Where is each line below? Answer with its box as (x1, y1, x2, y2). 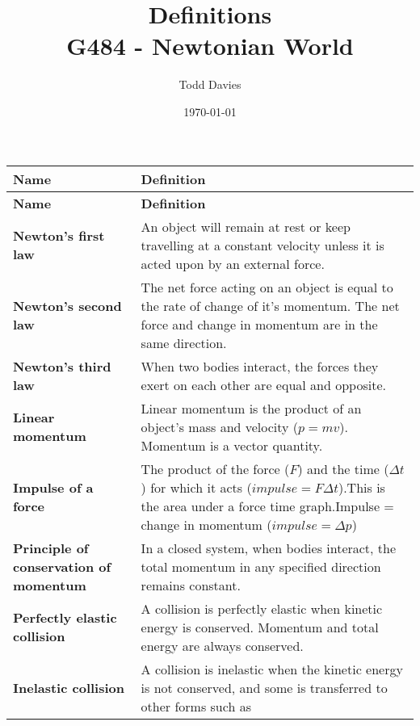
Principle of (13, 538, 89, 557)
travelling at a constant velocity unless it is (141, 235, 384, 254)
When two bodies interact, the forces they (141, 356, 379, 376)
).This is (338, 477, 385, 497)
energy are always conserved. (141, 636, 304, 655)
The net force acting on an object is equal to (141, 277, 393, 296)
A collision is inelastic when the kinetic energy (141, 659, 403, 678)
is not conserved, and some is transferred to (141, 678, 388, 697)
